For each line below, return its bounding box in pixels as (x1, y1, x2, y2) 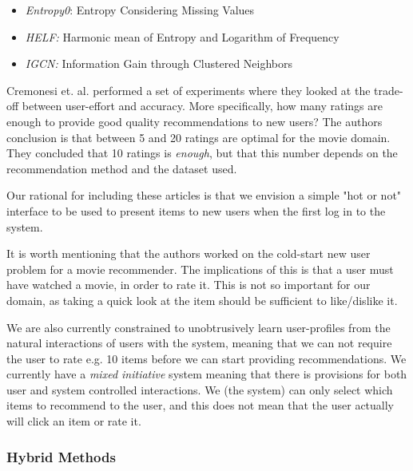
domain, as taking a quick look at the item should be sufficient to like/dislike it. (6, 291, 398, 308)
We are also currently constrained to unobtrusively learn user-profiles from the (6, 319, 391, 335)
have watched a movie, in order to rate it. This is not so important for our (6, 276, 371, 293)
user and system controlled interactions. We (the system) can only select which (6, 381, 393, 398)
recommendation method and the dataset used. (6, 160, 237, 176)
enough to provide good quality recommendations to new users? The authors (6, 113, 383, 129)
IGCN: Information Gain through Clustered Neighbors (25, 55, 293, 72)
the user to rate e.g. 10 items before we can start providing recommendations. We (6, 350, 407, 366)
